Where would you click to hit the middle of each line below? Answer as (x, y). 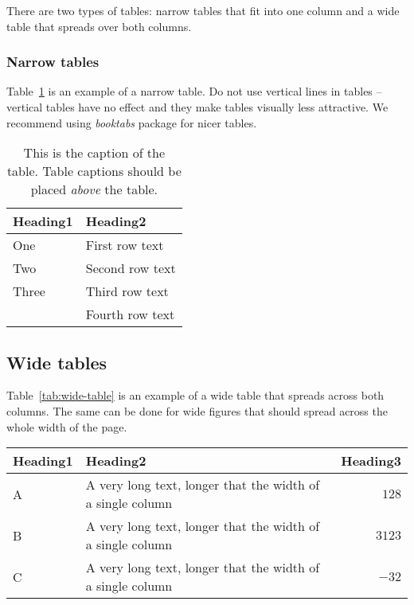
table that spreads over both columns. (99, 26)
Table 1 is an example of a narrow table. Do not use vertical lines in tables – (194, 91)
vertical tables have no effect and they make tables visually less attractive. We (197, 107)
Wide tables (57, 362)
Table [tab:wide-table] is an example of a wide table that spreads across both (195, 395)
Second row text (131, 268)
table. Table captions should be (94, 171)
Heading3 (371, 461)
